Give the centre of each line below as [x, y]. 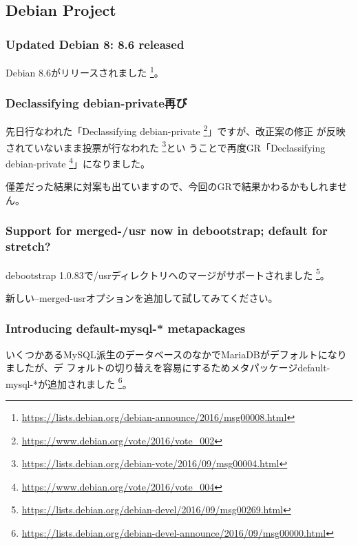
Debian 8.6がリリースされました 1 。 [85, 71]
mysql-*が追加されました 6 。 [69, 382]
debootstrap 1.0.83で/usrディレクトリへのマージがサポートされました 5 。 [168, 274]
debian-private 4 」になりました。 [78, 162]
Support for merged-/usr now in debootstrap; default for [167, 230]
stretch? [28, 246]
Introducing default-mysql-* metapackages [126, 328]
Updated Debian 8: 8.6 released [95, 44]
